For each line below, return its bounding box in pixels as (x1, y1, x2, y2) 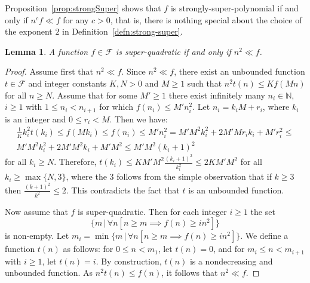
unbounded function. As (5, 266, 93, 279)
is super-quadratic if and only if (115, 45, 231, 57)
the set (250, 205, 275, 217)
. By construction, (96, 254, 162, 267)
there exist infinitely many (168, 88, 265, 101)
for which (99, 100, 133, 113)
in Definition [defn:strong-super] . (62, 25, 183, 38)
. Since (121, 65, 146, 78)
